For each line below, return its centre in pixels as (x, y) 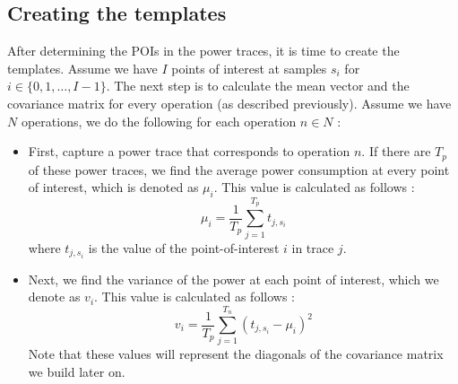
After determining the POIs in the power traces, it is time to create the (203, 51)
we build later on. (77, 371)
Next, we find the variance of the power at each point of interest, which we (233, 279)
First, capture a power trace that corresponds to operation (189, 151)
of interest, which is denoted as (113, 187)
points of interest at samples (249, 68)
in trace (313, 247)
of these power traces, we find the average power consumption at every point (239, 169)
